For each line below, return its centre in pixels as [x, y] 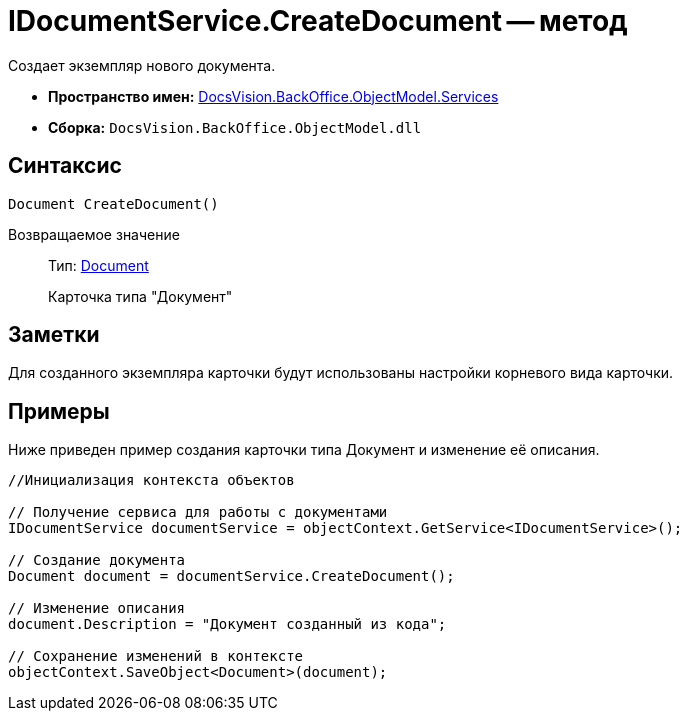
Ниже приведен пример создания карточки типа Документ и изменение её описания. [304, 450]
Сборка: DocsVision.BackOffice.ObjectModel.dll [235, 127]
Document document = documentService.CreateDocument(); [231, 576]
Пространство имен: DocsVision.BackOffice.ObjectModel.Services [273, 96]
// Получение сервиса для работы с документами [198, 512]
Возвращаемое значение [94, 234]
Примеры [59, 411]
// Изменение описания [97, 608]
